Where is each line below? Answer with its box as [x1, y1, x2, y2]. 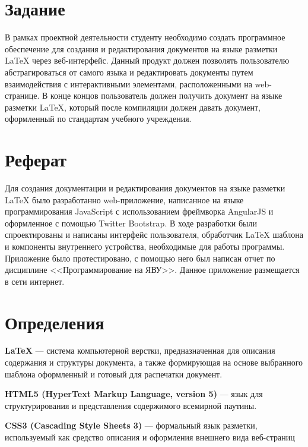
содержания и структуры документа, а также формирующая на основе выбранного [5, 356, 303, 369]
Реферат [5, 147, 66, 172]
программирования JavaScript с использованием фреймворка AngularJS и [5, 205, 274, 218]
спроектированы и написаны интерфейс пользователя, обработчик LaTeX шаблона [5, 228, 303, 241]
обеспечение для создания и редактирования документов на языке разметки [5, 42, 278, 55]
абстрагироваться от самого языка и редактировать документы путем [5, 65, 253, 78]
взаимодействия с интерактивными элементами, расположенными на [5, 77, 252, 90]
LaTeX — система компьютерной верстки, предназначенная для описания [5, 344, 275, 357]
